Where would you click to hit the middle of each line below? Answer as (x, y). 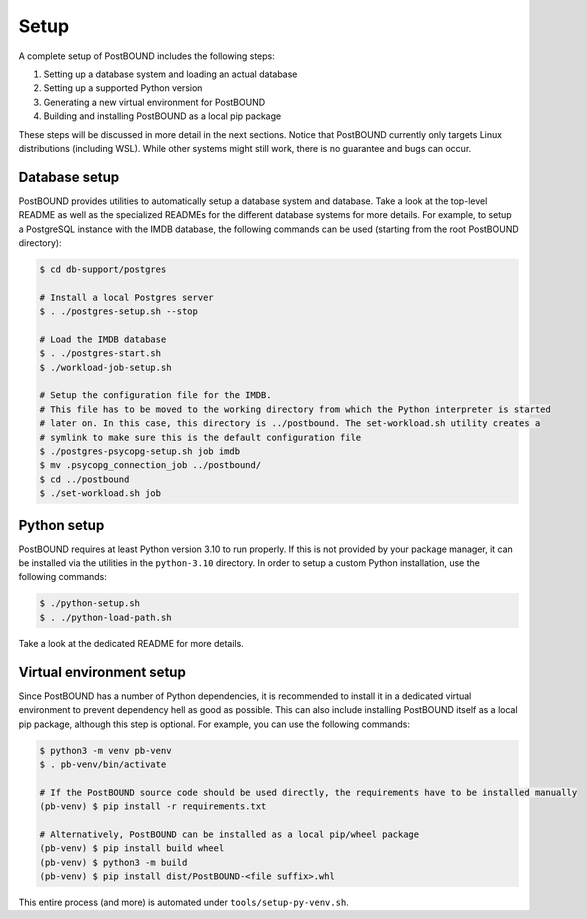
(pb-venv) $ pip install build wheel (132, 848)
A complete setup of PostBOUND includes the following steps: (146, 56)
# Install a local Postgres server (126, 297)
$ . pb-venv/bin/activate (103, 764)
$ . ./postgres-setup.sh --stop (119, 311)
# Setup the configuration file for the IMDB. (155, 395)
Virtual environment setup (102, 671)
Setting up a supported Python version (123, 88)
